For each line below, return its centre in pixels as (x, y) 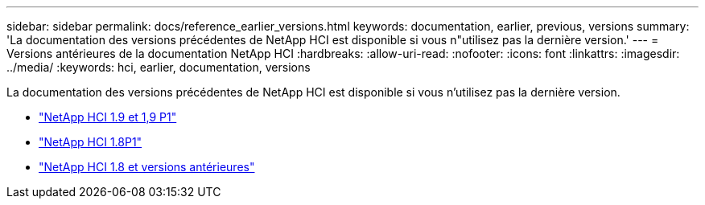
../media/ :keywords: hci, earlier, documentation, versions (159, 67)
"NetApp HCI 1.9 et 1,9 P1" (108, 117)
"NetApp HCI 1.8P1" (91, 142)
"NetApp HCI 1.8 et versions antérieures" (147, 167)
